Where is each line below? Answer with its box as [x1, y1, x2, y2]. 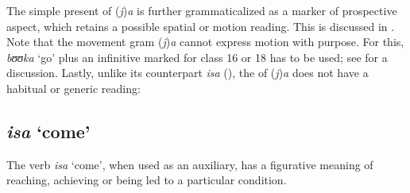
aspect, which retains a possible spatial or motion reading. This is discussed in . [6, 17, 395, 34]
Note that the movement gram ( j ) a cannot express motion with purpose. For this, [6, 33, 404, 50]
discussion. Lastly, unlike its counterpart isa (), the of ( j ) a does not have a [6, 64, 369, 81]
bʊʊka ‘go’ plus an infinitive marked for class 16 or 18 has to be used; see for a [6, 48, 388, 65]
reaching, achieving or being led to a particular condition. [6, 172, 287, 188]
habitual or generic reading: [6, 79, 141, 96]
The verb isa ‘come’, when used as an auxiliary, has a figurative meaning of [6, 156, 373, 172]
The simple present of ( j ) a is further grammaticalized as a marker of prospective [6, 2, 397, 18]
